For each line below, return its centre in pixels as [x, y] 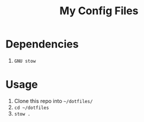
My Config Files [99, 11]
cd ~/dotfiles [31, 108]
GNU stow [25, 61]
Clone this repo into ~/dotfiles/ [53, 101]
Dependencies [42, 44]
